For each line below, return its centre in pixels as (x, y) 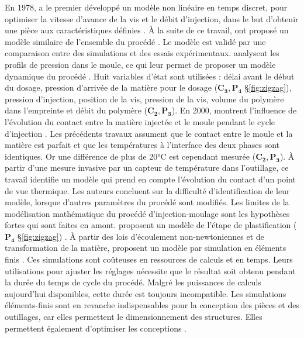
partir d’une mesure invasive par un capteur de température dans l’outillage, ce (147, 168)
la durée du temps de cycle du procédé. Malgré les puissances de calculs (133, 282)
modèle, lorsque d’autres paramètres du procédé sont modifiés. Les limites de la (147, 202)
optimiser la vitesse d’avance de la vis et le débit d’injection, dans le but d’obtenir (152, 18)
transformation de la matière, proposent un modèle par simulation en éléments (146, 248)
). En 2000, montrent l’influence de (234, 110)
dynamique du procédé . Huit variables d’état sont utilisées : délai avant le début (150, 76)
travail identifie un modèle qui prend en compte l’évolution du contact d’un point (150, 179)
